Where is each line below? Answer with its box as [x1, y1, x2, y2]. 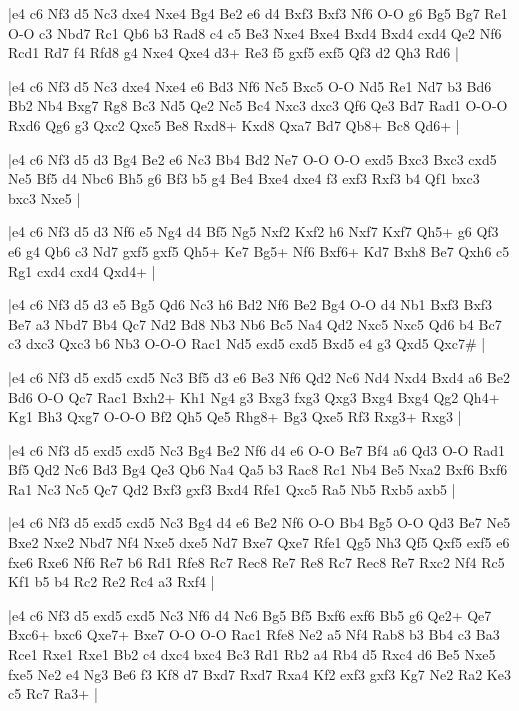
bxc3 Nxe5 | [8, 187, 81, 208]
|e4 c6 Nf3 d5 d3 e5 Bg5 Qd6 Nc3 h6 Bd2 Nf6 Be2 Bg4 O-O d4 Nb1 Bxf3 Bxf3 [8, 294, 493, 315]
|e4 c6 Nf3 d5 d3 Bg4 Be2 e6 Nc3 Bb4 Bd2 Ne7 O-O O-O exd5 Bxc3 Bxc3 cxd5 [8, 148, 497, 169]
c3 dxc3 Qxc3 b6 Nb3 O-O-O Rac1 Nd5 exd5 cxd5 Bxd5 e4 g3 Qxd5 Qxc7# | [8, 333, 486, 354]
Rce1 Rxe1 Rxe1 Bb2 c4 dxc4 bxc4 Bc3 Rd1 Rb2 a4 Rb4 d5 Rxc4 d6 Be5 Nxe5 [8, 644, 496, 665]
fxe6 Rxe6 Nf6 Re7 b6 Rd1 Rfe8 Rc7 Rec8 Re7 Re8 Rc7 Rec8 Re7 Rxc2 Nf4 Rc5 [8, 551, 505, 572]
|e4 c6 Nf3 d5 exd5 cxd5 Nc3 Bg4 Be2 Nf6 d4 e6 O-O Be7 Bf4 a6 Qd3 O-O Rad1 [8, 439, 506, 460]
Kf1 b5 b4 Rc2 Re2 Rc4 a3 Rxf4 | [8, 571, 215, 592]
